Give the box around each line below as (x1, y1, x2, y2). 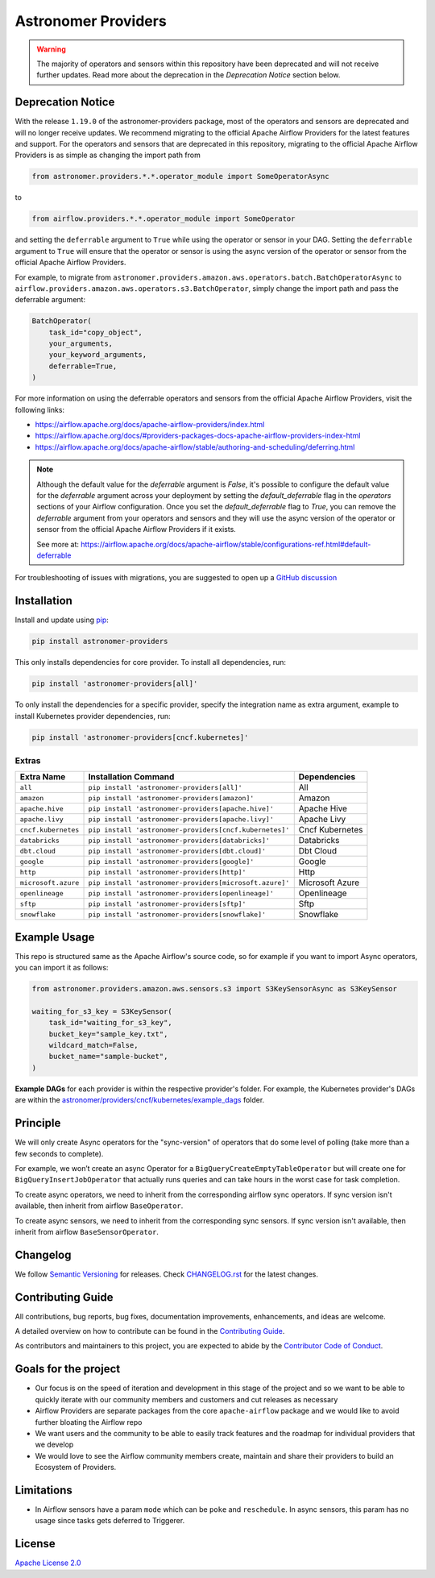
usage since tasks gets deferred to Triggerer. (35, 1516, 185, 1526)
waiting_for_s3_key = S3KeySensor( (31, 1007, 172, 1015)
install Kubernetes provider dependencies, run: (14, 711, 171, 720)
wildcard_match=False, (48, 1040, 139, 1050)
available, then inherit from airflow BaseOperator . (14, 1201, 184, 1210)
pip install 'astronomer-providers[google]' (88, 857, 255, 866)
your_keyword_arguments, (48, 351, 147, 359)
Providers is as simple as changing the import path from (14, 150, 201, 160)
